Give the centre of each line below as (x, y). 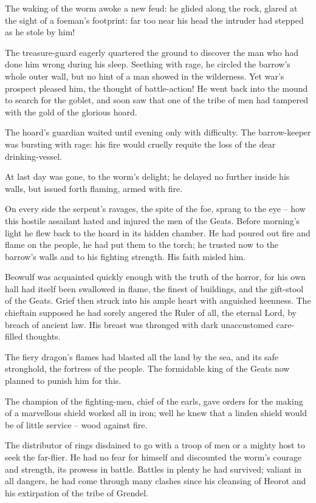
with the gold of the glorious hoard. (71, 111)
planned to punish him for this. (63, 381)
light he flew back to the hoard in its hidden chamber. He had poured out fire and (158, 232)
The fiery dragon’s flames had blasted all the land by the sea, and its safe (142, 356)
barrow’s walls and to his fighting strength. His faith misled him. (125, 256)
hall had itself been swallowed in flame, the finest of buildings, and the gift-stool (154, 288)
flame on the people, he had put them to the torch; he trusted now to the (142, 245)
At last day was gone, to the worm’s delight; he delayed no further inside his (147, 176)
